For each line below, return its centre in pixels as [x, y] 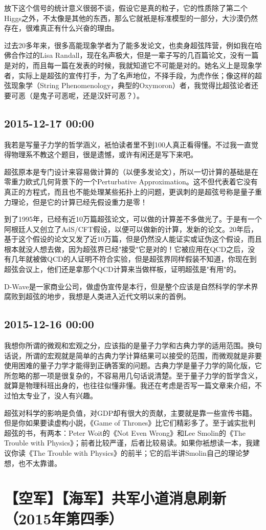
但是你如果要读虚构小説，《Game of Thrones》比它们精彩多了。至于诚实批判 [130, 423]
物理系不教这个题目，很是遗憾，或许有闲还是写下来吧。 [104, 154]
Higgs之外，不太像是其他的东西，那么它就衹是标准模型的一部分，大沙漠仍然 [131, 18]
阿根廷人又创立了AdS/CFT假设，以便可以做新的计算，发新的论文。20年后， [131, 229]
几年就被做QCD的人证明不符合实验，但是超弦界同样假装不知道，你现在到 [134, 259]
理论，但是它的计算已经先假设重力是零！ [79, 202]
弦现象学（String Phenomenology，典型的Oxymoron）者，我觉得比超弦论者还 [131, 85]
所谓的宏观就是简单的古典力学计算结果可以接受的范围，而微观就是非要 [143, 355]
